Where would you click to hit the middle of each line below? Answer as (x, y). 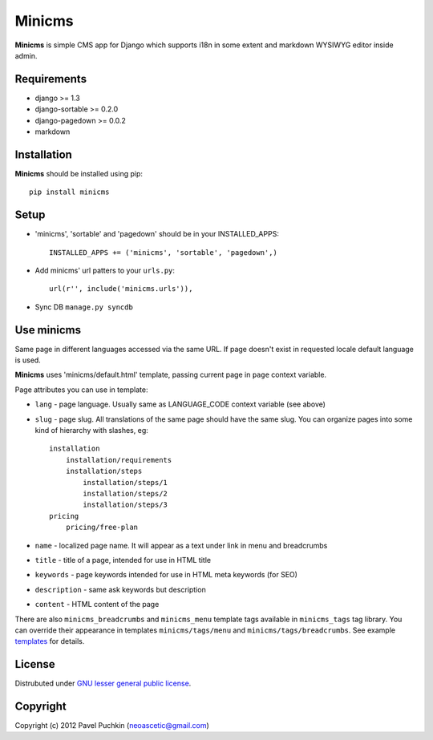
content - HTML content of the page (97, 605)
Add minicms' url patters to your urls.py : (105, 270)
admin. (26, 55)
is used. (28, 360)
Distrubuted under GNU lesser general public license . (103, 683)
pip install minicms (69, 192)
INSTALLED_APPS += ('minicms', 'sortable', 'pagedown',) (164, 252)
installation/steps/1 (125, 482)
